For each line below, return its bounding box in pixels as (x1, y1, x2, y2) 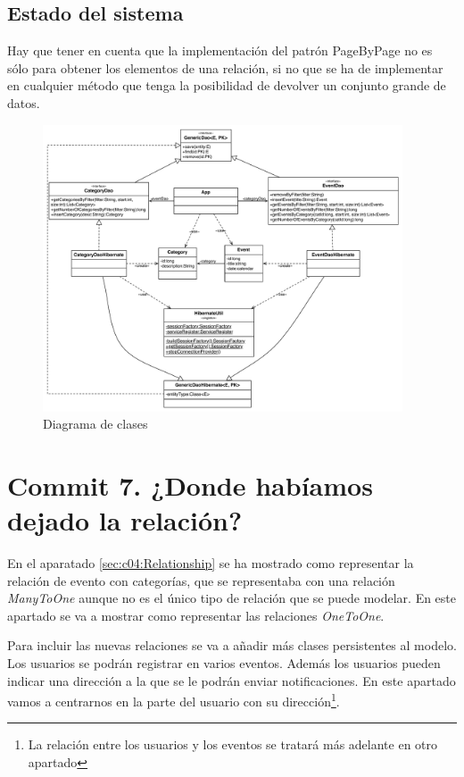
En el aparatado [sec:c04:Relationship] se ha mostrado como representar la (7, 554, 414, 572)
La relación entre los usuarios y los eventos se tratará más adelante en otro (28, 735, 438, 754)
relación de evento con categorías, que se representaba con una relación (7, 571, 395, 589)
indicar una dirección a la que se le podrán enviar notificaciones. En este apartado (7, 671, 456, 689)
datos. (7, 93, 40, 112)
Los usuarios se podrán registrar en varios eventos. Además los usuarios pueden (7, 654, 441, 673)
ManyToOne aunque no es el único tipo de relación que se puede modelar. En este (7, 589, 457, 607)
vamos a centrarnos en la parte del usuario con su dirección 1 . (7, 689, 340, 710)
